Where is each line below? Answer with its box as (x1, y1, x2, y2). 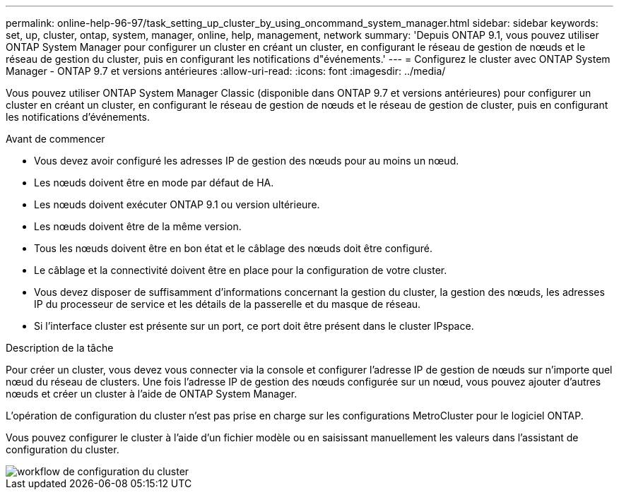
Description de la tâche (6, 342, 114, 354)
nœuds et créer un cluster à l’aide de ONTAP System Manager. (6, 388, 297, 400)
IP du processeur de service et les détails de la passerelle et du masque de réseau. (34, 298, 421, 310)
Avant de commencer (6, 133, 105, 145)
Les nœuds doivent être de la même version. (34, 220, 242, 232)
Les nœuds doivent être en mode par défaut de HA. (34, 177, 274, 189)
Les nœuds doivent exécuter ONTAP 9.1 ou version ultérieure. (34, 198, 320, 210)
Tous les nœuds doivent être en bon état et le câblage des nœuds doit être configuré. (34, 242, 433, 254)
